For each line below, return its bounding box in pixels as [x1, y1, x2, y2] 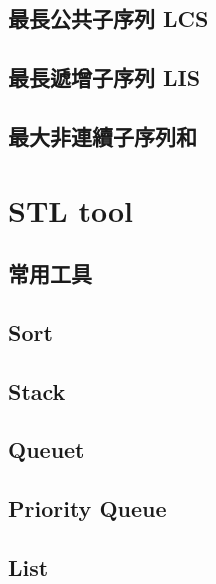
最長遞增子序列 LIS [8, 62, 201, 93]
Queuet [8, 434, 85, 465]
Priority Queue [8, 493, 167, 524]
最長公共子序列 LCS [8, 3, 209, 34]
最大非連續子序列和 [8, 120, 197, 151]
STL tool [8, 189, 133, 230]
